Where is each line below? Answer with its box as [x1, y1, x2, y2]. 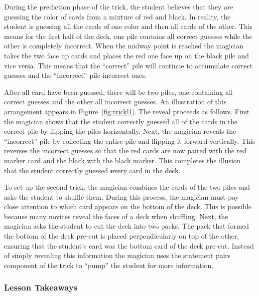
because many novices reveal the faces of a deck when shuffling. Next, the [4, 211, 228, 221]
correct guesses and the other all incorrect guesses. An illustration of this [4, 96, 227, 107]
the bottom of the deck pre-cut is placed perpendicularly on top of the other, [4, 231, 239, 241]
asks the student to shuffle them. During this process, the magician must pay [4, 191, 239, 202]
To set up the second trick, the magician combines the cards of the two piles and [4, 182, 250, 192]
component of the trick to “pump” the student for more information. [4, 260, 214, 270]
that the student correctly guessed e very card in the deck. [4, 165, 181, 175]
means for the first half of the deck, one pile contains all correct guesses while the [4, 30, 253, 41]
